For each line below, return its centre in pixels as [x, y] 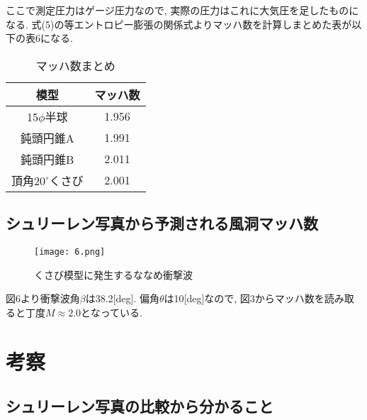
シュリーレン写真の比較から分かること [140, 406]
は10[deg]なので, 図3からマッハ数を [244, 298]
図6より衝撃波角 [43, 298]
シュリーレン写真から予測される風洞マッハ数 [162, 223]
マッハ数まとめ [75, 65]
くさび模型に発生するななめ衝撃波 [113, 274]
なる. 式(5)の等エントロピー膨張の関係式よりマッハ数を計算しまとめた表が [179, 24]
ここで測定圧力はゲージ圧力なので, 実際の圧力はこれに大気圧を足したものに [182, 10]
